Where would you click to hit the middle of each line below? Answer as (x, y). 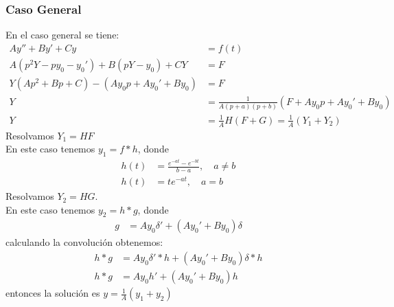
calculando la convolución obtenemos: (84, 242)
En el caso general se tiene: (62, 35)
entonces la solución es (53, 293)
